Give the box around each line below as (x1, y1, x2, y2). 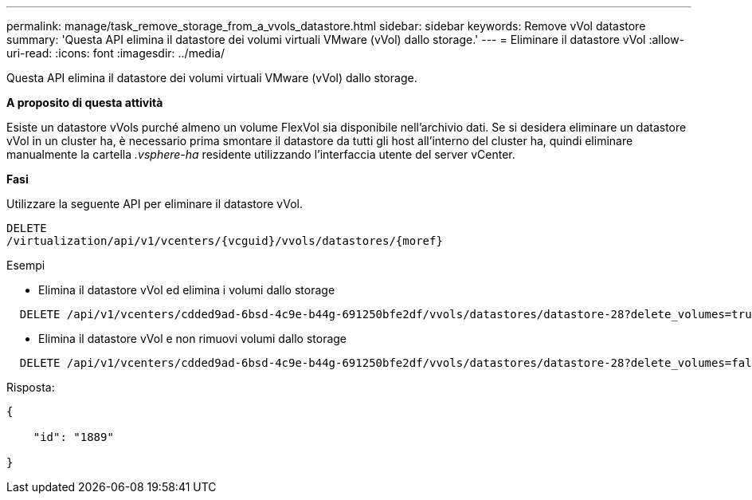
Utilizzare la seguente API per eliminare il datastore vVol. (6, 197, 303, 211)
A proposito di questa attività (6, 96, 163, 109)
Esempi (6, 258, 45, 272)
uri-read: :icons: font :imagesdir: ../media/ (6, 46, 225, 60)
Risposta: (6, 380, 55, 394)
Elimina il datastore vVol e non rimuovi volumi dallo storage (38, 332, 347, 345)
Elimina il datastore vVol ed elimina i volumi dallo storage (38, 283, 335, 297)
